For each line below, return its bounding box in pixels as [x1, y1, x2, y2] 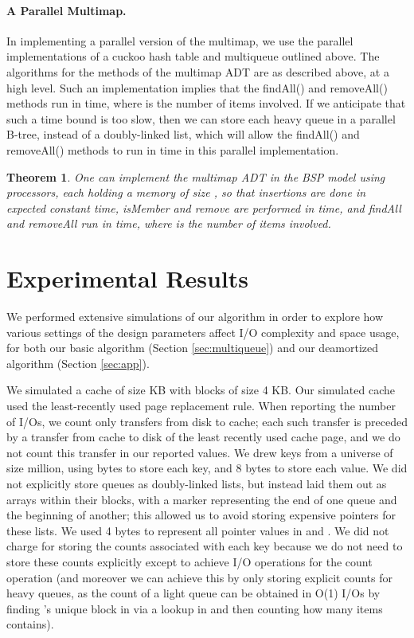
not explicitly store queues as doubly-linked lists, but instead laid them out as [6, 475, 387, 491]
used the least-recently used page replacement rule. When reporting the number [6, 397, 396, 414]
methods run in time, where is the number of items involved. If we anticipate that [6, 95, 406, 112]
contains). [6, 616, 54, 632]
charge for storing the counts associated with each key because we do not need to [6, 538, 403, 554]
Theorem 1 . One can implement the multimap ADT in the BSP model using [6, 168, 385, 185]
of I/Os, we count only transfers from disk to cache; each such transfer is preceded [6, 413, 408, 429]
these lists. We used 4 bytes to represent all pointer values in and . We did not [6, 522, 389, 538]
